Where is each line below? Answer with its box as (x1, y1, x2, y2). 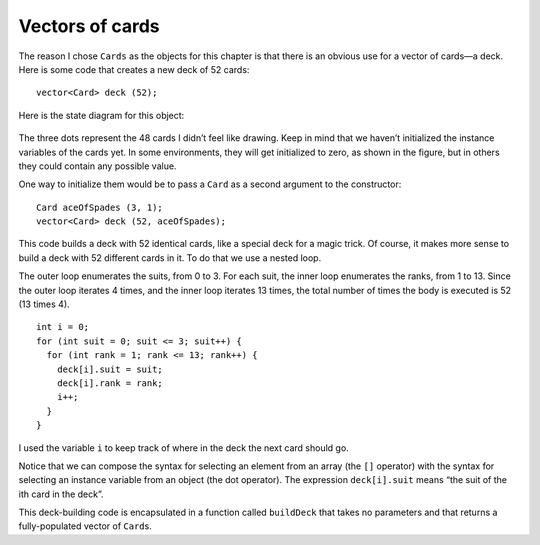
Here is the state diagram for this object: (18, 109, 185, 121)
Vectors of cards (18, 15, 160, 37)
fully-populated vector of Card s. (18, 520, 152, 532)
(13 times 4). (18, 298, 70, 310)
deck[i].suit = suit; (56, 363, 164, 375)
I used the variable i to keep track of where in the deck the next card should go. (18, 441, 349, 454)
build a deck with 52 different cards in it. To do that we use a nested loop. (18, 251, 322, 264)
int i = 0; (36, 321, 90, 333)
